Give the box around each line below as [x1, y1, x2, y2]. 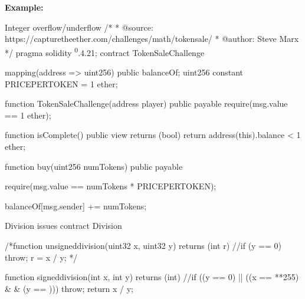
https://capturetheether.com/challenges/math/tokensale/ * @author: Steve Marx [5, 32, 299, 45]
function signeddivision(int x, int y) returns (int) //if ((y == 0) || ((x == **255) [5, 271, 299, 283]
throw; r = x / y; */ [5, 251, 78, 263]
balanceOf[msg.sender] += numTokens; [5, 199, 147, 212]
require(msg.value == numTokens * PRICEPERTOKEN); [5, 180, 217, 192]
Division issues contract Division [5, 219, 122, 232]
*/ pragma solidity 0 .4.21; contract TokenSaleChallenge [5, 44, 205, 58]
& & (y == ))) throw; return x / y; [5, 282, 133, 294]
